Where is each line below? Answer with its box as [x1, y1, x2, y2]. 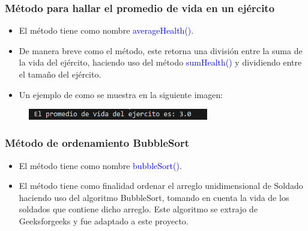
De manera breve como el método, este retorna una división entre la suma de [19, 44, 303, 57]
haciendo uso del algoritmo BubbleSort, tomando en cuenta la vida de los [19, 191, 289, 203]
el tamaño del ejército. [19, 68, 101, 80]
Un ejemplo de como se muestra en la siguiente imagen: [19, 88, 223, 100]
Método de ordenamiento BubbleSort [5, 135, 189, 150]
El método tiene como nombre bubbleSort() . [19, 159, 182, 171]
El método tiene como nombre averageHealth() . [19, 24, 194, 37]
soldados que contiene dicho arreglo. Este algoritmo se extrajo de [19, 203, 258, 215]
